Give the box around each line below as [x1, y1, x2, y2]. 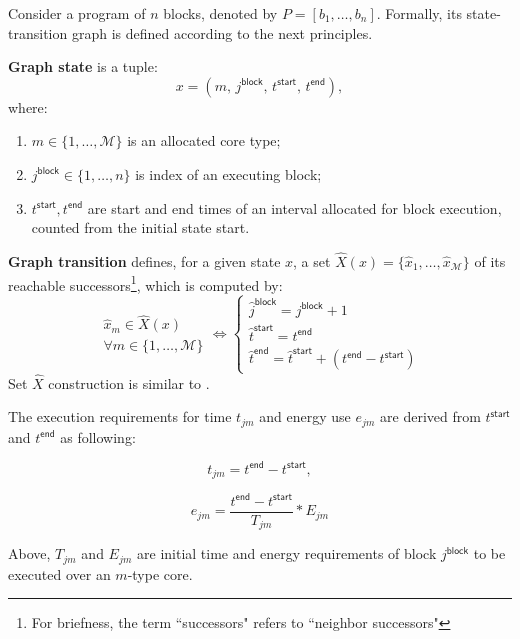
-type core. [127, 563, 193, 584]
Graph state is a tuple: [8, 56, 158, 77]
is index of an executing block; [135, 163, 322, 184]
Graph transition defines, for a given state [8, 250, 281, 271]
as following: [60, 426, 136, 447]
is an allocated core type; [127, 130, 281, 151]
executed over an [8, 563, 111, 584]
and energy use [259, 406, 351, 427]
